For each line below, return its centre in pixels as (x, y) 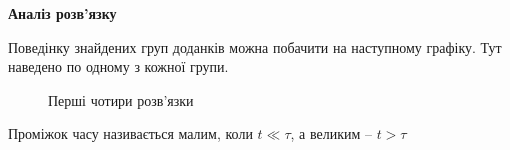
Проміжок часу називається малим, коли (130, 133)
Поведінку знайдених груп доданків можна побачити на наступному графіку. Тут (255, 46)
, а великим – (331, 133)
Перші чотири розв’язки (121, 99)
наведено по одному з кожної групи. (118, 66)
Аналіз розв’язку (62, 13)
